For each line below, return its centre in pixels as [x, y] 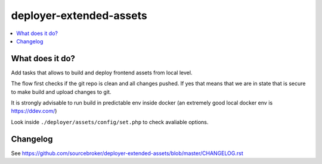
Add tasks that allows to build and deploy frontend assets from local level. [102, 72]
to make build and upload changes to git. [61, 92]
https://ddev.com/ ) [34, 111]
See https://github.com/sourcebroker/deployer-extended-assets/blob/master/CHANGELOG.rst [127, 153]
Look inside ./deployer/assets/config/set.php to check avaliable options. [110, 122]
